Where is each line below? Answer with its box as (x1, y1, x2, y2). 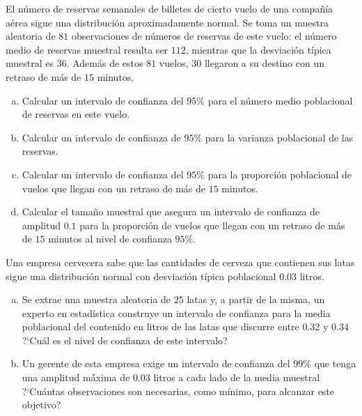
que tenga (314, 356, 356, 371)
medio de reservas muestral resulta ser (6, 42, 168, 56)
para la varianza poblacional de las (205, 130, 354, 144)
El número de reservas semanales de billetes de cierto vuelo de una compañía (6, 1, 333, 15)
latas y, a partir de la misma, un (187, 292, 325, 307)
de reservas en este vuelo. (22, 107, 130, 121)
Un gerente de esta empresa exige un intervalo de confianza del (22, 356, 290, 371)
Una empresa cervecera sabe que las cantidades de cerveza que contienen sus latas (6, 254, 355, 269)
